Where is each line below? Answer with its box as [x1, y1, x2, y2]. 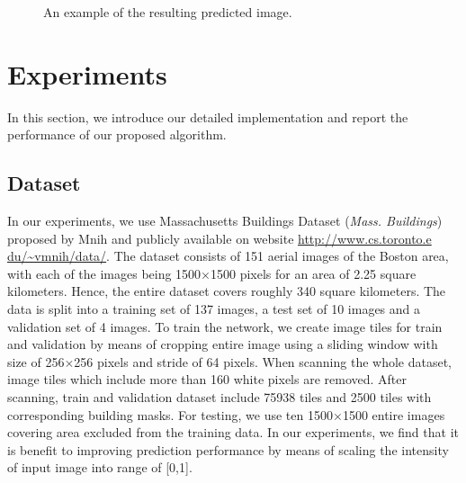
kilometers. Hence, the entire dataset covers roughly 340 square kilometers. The [7, 282, 446, 300]
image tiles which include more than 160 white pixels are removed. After [7, 370, 407, 389]
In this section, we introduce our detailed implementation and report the [7, 107, 408, 126]
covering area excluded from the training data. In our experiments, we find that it [7, 423, 459, 442]
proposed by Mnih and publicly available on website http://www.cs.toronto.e [7, 228, 432, 247]
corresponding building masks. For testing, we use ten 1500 [7, 405, 333, 424]
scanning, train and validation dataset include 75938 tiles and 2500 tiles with [7, 388, 432, 407]
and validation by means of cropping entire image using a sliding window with [7, 335, 438, 353]
